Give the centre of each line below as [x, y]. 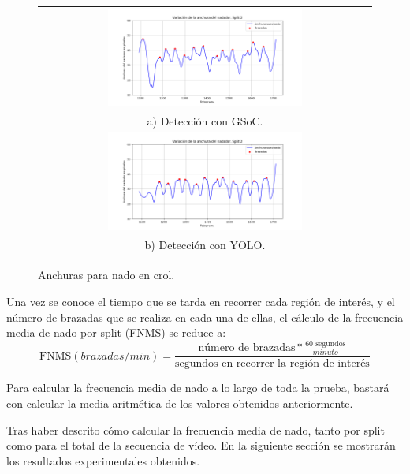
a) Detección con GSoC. [205, 120]
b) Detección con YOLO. [205, 245]
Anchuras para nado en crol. [106, 275]
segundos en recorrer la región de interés [272, 364]
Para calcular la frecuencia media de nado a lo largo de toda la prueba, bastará [198, 388]
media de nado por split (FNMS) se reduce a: [116, 332]
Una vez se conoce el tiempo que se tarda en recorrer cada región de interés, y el [201, 301]
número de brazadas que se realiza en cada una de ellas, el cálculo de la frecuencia [205, 317]
